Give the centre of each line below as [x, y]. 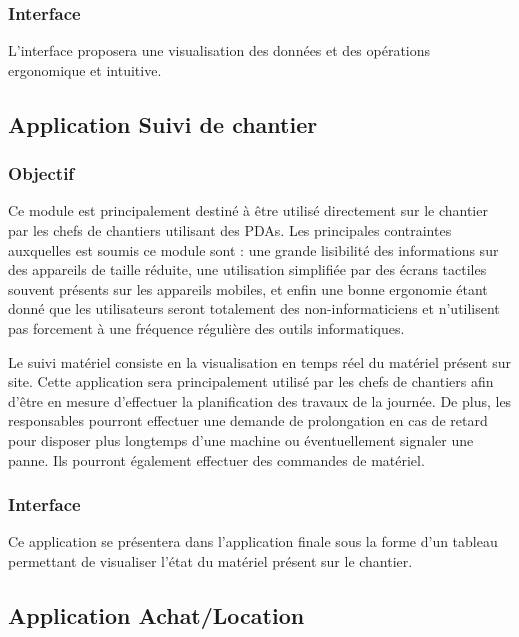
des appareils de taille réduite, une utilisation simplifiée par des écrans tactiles [247, 269]
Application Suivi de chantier [163, 123]
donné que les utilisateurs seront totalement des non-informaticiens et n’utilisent [254, 308]
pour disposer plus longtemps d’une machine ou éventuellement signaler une [241, 439]
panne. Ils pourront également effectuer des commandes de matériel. [216, 459]
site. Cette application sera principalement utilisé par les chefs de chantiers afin [251, 381]
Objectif [41, 173]
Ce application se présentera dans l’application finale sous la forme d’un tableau [253, 541]
